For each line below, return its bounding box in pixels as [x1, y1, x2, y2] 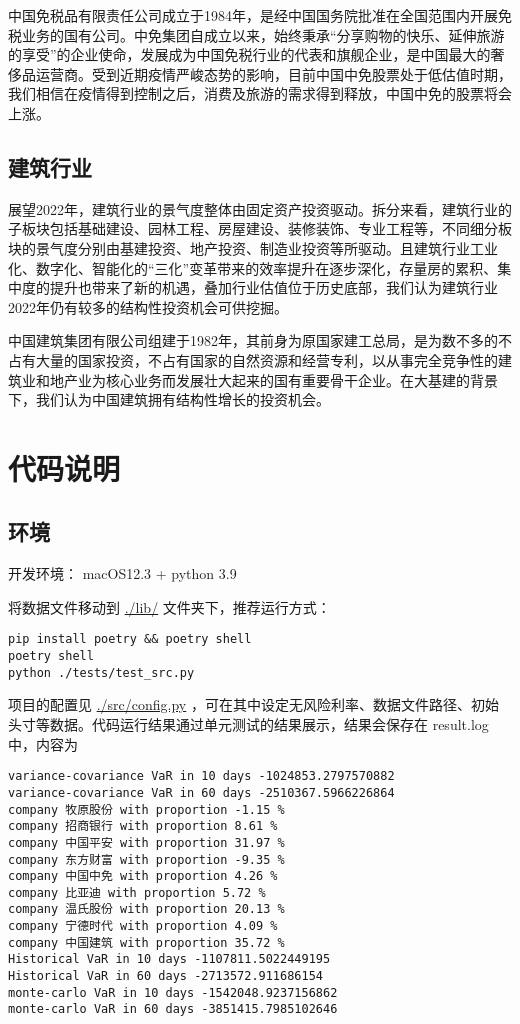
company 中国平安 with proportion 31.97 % [8, 835, 285, 850]
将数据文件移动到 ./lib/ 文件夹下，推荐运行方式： [8, 596, 331, 617]
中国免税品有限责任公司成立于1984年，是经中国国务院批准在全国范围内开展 [8, 5, 498, 25]
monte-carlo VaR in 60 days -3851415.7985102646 [8, 1002, 338, 1017]
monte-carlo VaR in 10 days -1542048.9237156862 [8, 985, 338, 1000]
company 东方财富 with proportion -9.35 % [8, 852, 285, 867]
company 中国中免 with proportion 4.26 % [8, 869, 278, 884]
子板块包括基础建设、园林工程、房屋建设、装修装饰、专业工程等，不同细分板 [8, 218, 512, 239]
